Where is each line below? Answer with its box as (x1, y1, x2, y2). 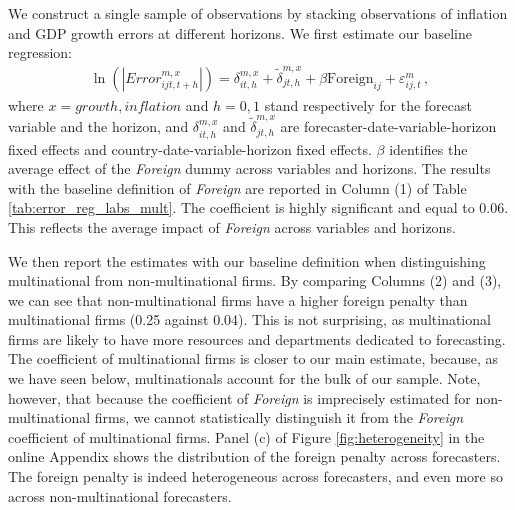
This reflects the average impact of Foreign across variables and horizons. (8, 216, 456, 237)
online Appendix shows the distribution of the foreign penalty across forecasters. (8, 446, 501, 467)
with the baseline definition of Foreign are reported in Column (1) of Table (8, 177, 467, 198)
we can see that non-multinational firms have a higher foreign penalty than (8, 289, 468, 310)
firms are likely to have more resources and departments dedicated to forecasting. (8, 328, 506, 349)
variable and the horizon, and (8, 116, 189, 137)
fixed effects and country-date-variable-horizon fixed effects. (8, 138, 372, 159)
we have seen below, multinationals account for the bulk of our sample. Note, (8, 368, 481, 389)
